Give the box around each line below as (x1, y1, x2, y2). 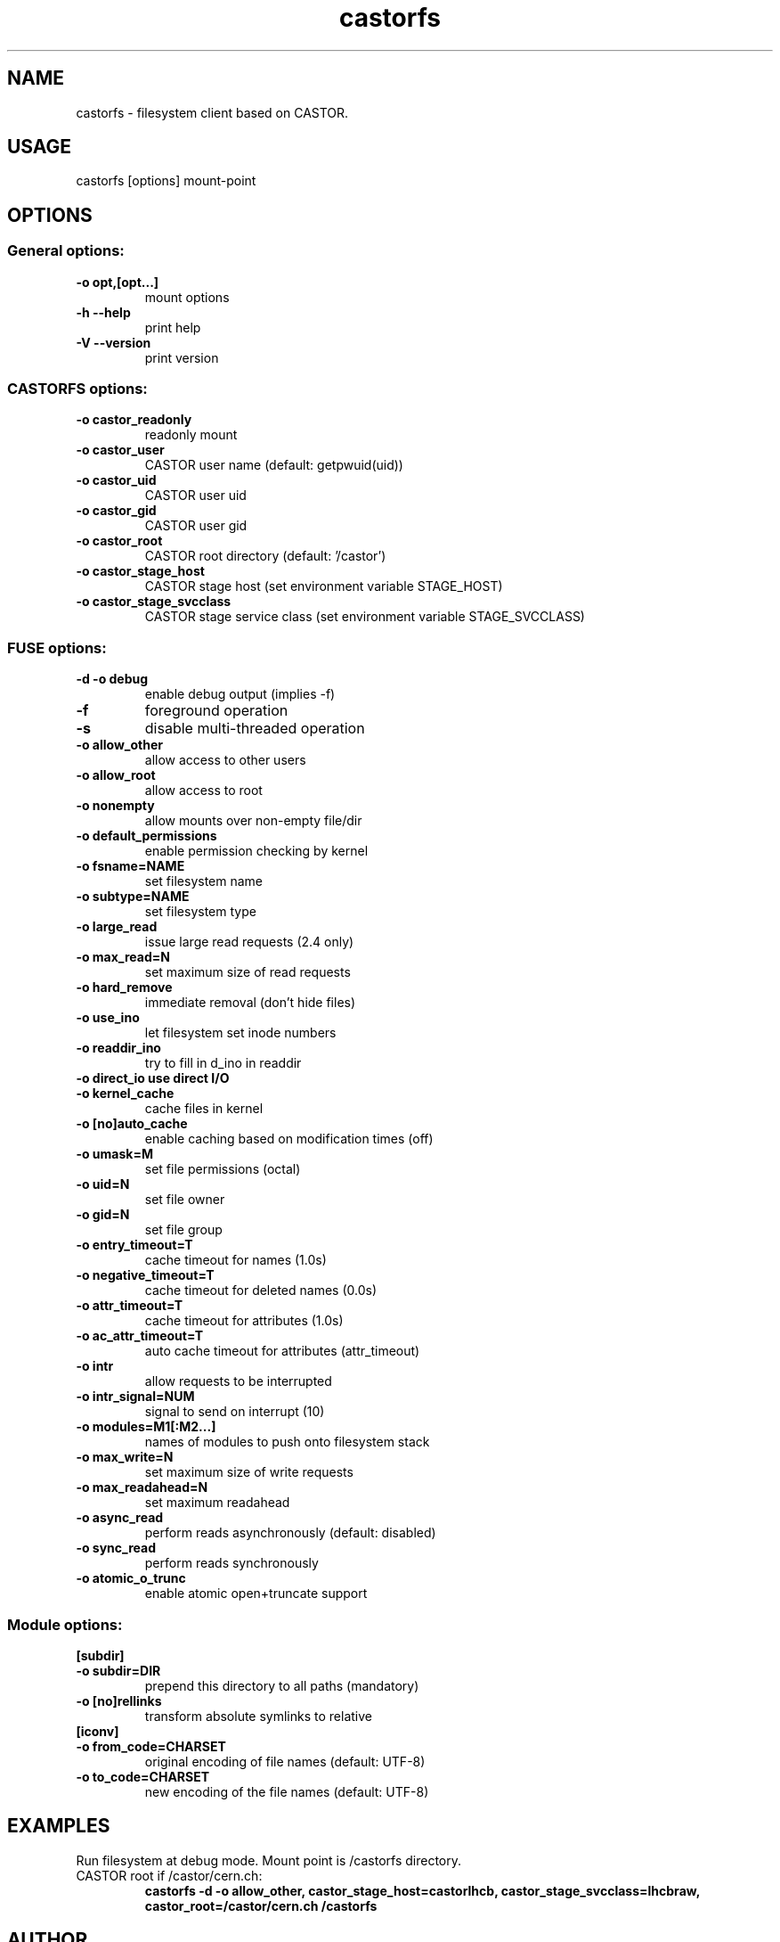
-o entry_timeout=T (76, 1237, 193, 1253)
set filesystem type (144, 904, 256, 920)
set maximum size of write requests (144, 1464, 353, 1480)
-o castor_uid (76, 472, 157, 488)
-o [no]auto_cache (76, 1116, 188, 1132)
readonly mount (144, 427, 238, 443)
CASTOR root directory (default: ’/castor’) (144, 548, 386, 564)
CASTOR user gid (144, 518, 248, 534)
